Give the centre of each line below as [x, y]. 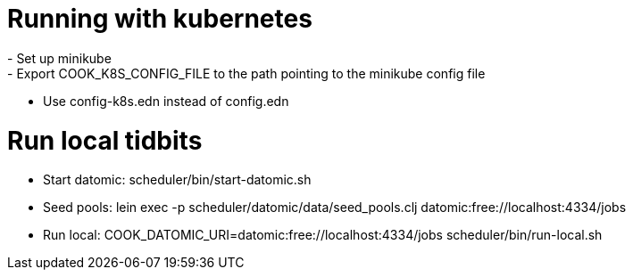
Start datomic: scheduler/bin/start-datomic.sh [177, 180]
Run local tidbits [105, 140]
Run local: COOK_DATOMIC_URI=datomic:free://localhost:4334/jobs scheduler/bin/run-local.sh [323, 235]
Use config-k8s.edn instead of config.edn [166, 101]
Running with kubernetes [160, 19]
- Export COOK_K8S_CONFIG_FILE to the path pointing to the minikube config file [246, 73]
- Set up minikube [59, 58]
